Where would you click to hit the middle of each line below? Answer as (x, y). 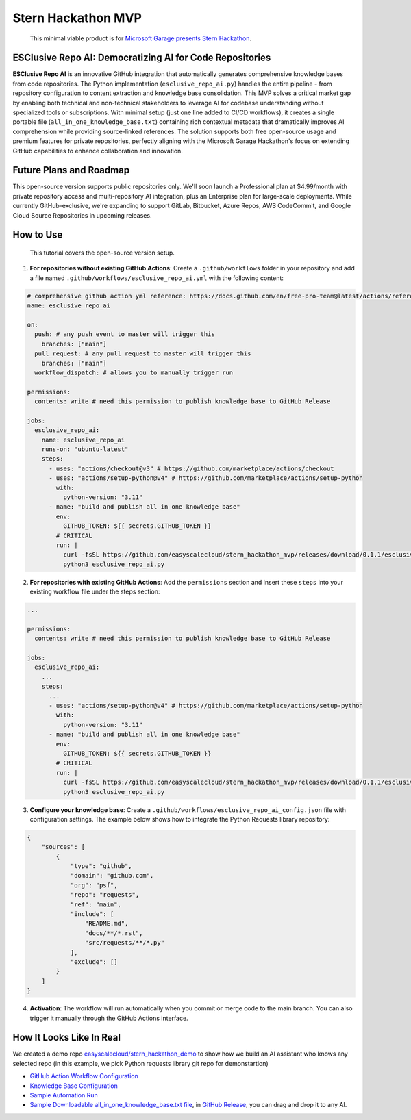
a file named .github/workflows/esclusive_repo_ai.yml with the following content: (157, 278)
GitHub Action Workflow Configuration (84, 1076)
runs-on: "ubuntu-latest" (85, 449)
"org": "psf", (94, 885)
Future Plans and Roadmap (71, 170)
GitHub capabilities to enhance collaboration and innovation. (98, 151)
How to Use (38, 235)
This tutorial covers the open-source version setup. (102, 253)
